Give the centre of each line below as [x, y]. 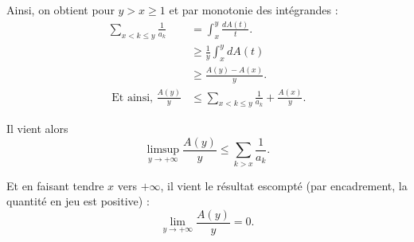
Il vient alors [37, 129]
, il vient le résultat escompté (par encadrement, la [284, 185]
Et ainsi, [132, 98]
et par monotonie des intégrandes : [254, 10]
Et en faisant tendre [55, 185]
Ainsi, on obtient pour [61, 10]
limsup [163, 150]
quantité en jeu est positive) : [78, 201]
